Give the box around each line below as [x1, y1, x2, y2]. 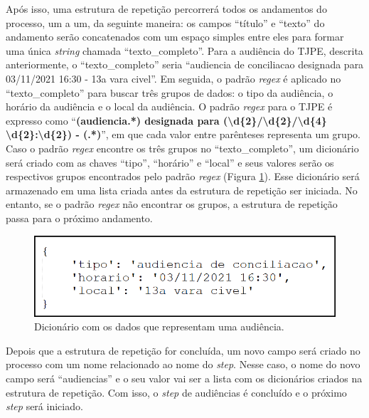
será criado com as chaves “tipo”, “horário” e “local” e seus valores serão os [6, 155, 334, 169]
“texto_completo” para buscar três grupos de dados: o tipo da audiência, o [6, 85, 333, 100]
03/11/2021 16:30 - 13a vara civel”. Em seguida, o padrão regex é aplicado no [6, 70, 341, 85]
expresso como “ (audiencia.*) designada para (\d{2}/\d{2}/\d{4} [6, 113, 327, 127]
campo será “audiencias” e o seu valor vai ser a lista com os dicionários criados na [6, 371, 363, 386]
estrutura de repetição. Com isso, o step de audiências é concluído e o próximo [6, 385, 347, 399]
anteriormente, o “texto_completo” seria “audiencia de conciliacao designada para [6, 57, 364, 72]
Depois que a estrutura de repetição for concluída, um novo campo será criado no [6, 343, 360, 357]
